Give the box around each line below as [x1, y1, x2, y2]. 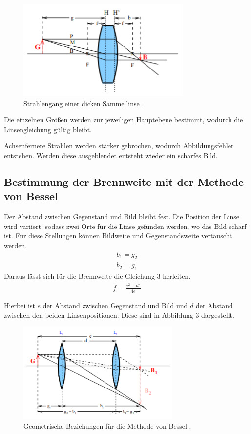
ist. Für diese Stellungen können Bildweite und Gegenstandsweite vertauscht [4, 230, 232, 241]
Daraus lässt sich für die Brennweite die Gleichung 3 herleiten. [4, 271, 191, 281]
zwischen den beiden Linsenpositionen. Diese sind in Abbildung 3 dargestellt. [4, 310, 234, 320]
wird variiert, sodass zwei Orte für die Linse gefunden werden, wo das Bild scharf [4, 221, 247, 231]
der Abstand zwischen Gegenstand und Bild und [42, 300, 188, 310]
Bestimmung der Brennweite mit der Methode [4, 174, 244, 189]
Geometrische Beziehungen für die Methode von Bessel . [23, 421, 191, 431]
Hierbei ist [4, 300, 35, 310]
